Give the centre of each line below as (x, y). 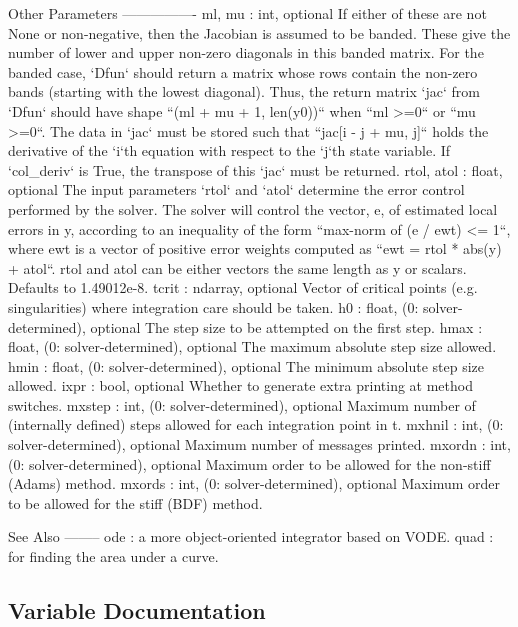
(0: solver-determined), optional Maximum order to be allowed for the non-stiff (249, 463)
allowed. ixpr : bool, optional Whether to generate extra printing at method (240, 385)
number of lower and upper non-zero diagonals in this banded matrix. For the (246, 52)
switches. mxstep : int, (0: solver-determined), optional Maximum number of (242, 404)
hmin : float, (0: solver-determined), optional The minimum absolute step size (246, 365)
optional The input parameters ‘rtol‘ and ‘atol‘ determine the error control (236, 189)
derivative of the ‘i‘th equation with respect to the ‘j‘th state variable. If (229, 150)
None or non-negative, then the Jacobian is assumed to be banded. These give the (259, 32)
